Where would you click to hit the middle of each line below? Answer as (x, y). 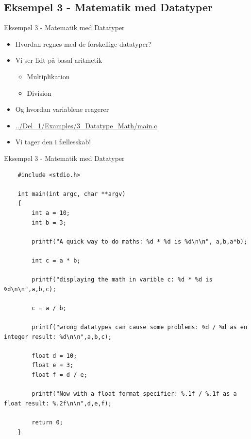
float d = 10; (54, 356)
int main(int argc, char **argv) (72, 194)
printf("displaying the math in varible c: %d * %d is (122, 280)
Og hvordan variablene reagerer (62, 109)
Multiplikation (48, 76)
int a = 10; (51, 213)
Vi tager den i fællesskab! (53, 142)
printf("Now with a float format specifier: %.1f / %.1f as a (134, 394)
